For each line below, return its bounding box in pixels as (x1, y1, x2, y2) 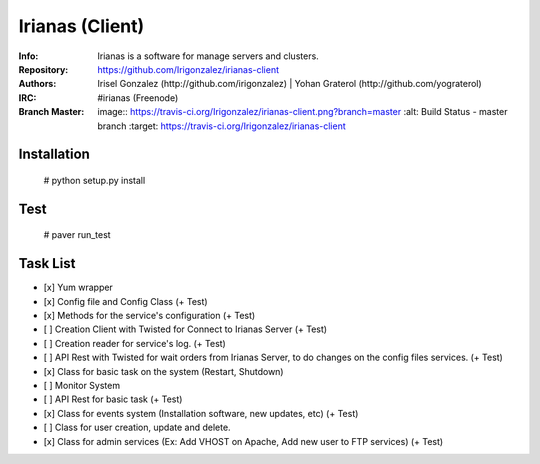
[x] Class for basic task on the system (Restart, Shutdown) (43, 365, 284, 377)
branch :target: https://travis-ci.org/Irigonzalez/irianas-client (97, 120, 347, 132)
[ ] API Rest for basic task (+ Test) (43, 393, 183, 405)
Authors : (18, 78, 57, 90)
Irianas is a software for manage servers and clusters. (97, 50, 319, 62)
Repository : (18, 63, 69, 75)
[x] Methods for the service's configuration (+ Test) (43, 310, 256, 321)
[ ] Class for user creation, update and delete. (43, 421, 231, 434)
